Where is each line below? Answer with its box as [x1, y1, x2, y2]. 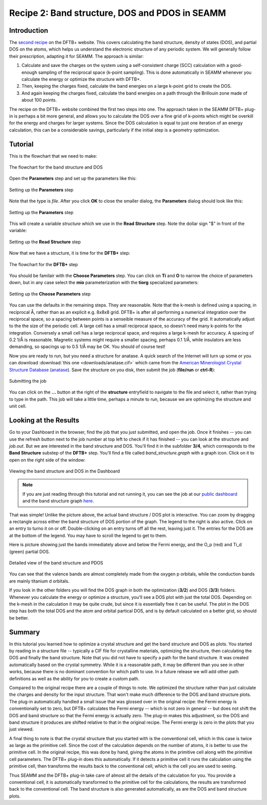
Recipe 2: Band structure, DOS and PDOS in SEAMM [9, 7, 226, 18]
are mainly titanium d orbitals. [9, 578, 70, 584]
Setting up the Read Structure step [9, 238, 81, 245]
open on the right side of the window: [9, 457, 86, 463]
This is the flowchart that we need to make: [9, 153, 97, 159]
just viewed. [9, 726, 34, 732]
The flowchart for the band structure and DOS [9, 164, 103, 171]
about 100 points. [21, 97, 57, 103]
